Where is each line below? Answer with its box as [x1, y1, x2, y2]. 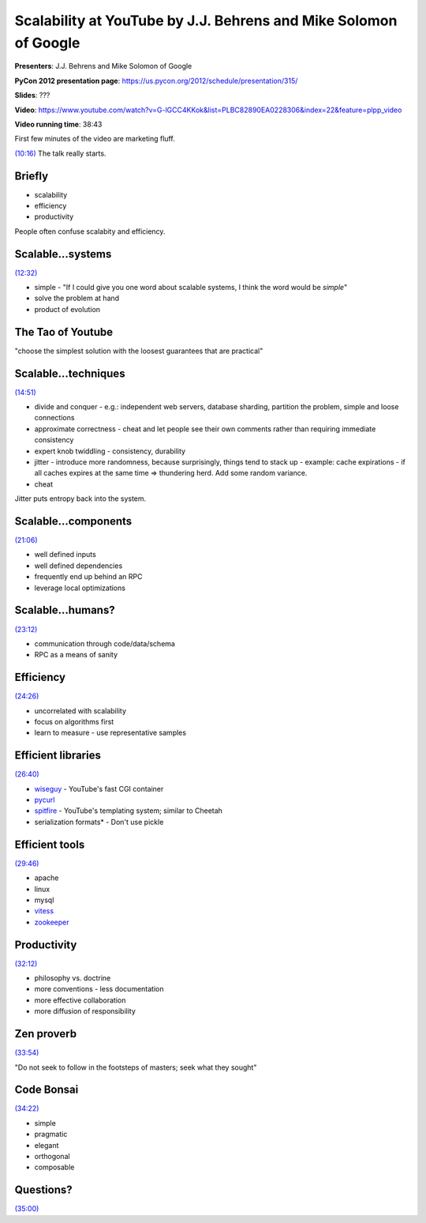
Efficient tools [14, 837, 85, 851]
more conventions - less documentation [34, 984, 164, 994]
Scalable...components [14, 514, 133, 528]
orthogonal [34, 1151, 70, 1161]
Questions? [14, 1183, 73, 1197]
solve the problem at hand [34, 293, 120, 303]
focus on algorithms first [34, 717, 114, 727]
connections [34, 413, 75, 423]
